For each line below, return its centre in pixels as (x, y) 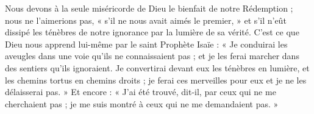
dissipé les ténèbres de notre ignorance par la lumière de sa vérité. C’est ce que (152, 32)
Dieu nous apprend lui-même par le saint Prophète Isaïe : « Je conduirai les (146, 44)
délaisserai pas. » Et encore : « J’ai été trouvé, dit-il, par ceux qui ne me (141, 92)
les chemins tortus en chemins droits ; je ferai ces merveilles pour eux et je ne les (156, 80)
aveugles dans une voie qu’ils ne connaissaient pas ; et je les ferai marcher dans (152, 56)
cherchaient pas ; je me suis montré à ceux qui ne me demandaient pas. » (142, 103)
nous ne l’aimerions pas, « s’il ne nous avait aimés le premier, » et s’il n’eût (146, 20)
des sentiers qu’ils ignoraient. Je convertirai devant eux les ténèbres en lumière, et (157, 67)
